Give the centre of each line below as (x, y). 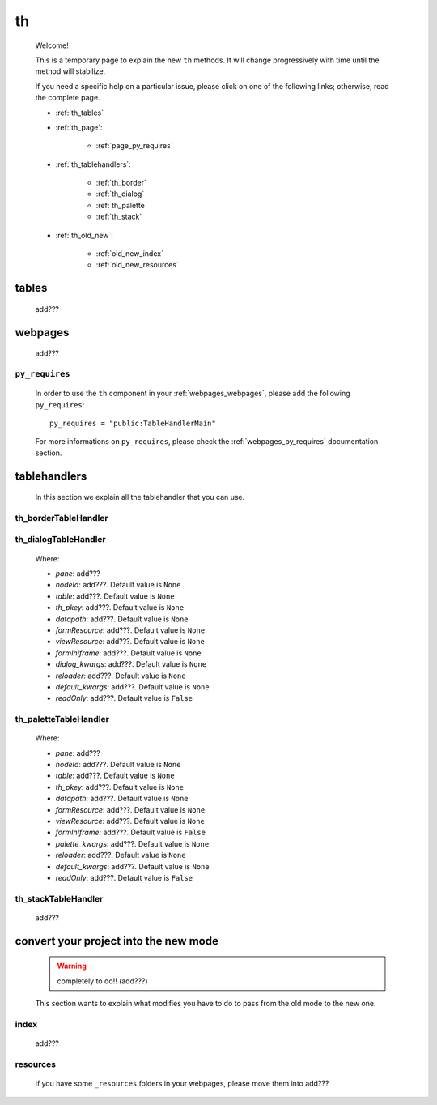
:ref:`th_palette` (121, 205)
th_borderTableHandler (62, 518)
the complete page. (68, 98)
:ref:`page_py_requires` (134, 146)
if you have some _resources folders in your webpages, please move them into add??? (182, 1084)
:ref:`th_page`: (79, 127)
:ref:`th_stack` (119, 217)
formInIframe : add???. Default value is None (128, 653)
